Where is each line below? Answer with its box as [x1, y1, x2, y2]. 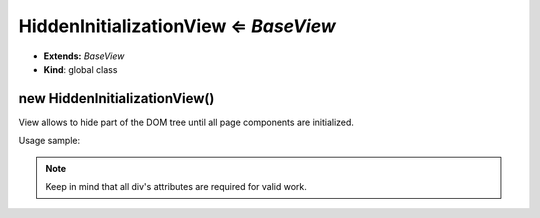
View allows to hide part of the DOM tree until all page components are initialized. [18, 116, 355, 128]
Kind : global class [43, 63, 118, 75]
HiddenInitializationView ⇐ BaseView [18, 15, 337, 37]
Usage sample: [18, 135, 81, 147]
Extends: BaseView [43, 50, 125, 62]
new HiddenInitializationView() [18, 90, 215, 107]
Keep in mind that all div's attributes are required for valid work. [45, 181, 307, 193]
